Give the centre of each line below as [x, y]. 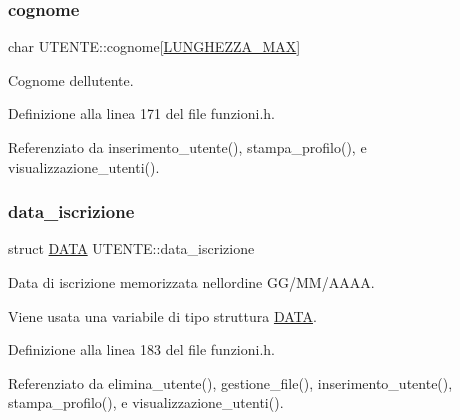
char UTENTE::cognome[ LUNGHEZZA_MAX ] [154, 46]
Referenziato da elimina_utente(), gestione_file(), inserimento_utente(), [230, 382]
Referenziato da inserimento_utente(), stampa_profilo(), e [187, 147]
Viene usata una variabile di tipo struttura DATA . [162, 315]
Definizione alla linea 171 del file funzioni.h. [142, 113]
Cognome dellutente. [71, 79]
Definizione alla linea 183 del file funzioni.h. [142, 349]
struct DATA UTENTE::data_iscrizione [131, 248]
